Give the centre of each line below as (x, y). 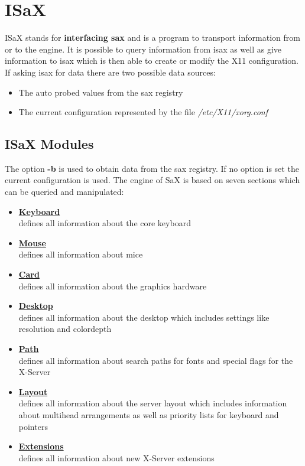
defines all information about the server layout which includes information (153, 403)
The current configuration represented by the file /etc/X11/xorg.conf (143, 112)
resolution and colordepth (65, 329)
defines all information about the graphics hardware (113, 286)
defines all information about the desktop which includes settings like (144, 317)
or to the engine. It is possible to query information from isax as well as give (143, 49)
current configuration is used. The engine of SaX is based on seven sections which (152, 180)
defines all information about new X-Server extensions (116, 457)
